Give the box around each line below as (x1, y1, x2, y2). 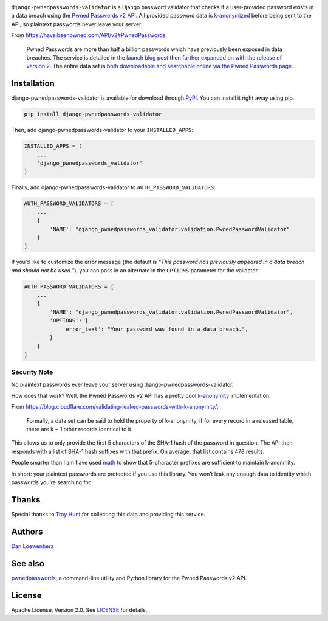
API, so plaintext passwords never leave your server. (11, 20, 143, 27)
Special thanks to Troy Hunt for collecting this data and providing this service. (11, 510, 206, 518)
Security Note (11, 368, 53, 376)
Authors (11, 526, 43, 536)
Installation (11, 78, 55, 89)
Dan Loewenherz (11, 542, 54, 550)
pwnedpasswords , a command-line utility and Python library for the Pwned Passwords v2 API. (11, 574, 247, 581)
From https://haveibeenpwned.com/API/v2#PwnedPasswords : (11, 32, 167, 39)
